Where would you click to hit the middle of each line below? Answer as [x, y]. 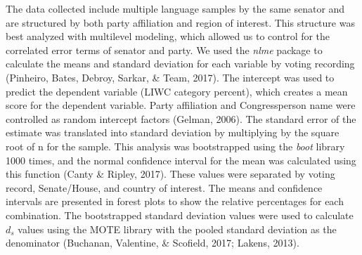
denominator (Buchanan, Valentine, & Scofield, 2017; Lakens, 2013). [153, 243]
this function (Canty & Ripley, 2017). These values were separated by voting [170, 174]
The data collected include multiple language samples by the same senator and [175, 8]
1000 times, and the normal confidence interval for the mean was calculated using [181, 160]
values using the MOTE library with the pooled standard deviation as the [177, 229]
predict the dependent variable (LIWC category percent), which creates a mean [177, 91]
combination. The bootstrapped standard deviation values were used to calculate [180, 215]
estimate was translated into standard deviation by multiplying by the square [173, 132]
